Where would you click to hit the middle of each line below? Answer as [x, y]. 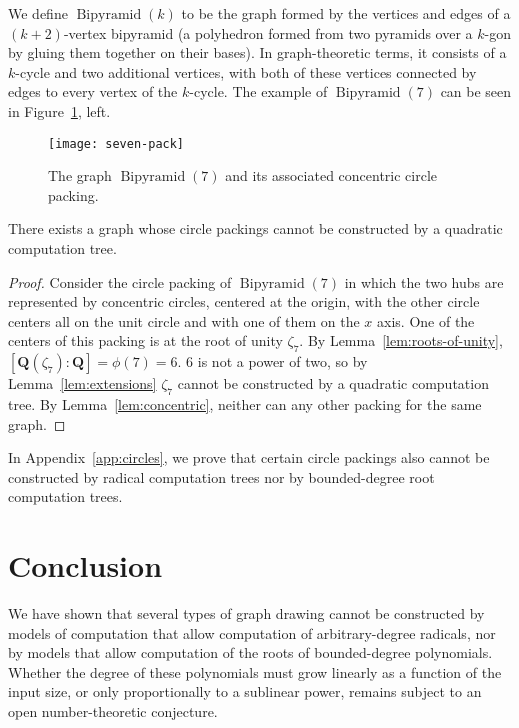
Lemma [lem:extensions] [82, 383]
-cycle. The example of [258, 91]
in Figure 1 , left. [59, 110]
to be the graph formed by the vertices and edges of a [346, 13]
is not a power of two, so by [282, 361]
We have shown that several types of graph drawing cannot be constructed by [246, 613]
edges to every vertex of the [93, 91]
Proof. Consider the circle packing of [120, 281]
